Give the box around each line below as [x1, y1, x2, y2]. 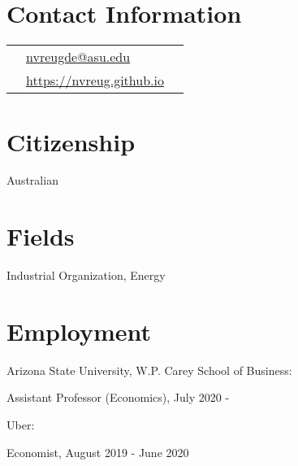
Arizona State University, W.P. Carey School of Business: [6, 361, 292, 378]
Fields [6, 220, 75, 253]
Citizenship [6, 124, 136, 158]
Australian [6, 172, 58, 189]
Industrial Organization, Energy [6, 267, 166, 284]
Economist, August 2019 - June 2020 [6, 443, 189, 460]
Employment [6, 314, 152, 347]
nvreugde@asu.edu [26, 47, 131, 67]
